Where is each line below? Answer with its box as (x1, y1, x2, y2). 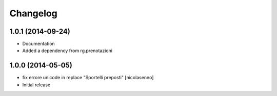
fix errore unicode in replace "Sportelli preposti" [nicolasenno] (22, 75, 154, 81)
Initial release (22, 82, 51, 88)
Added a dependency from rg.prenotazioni (22, 47, 113, 54)
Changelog (9, 8, 57, 19)
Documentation (22, 41, 55, 47)
